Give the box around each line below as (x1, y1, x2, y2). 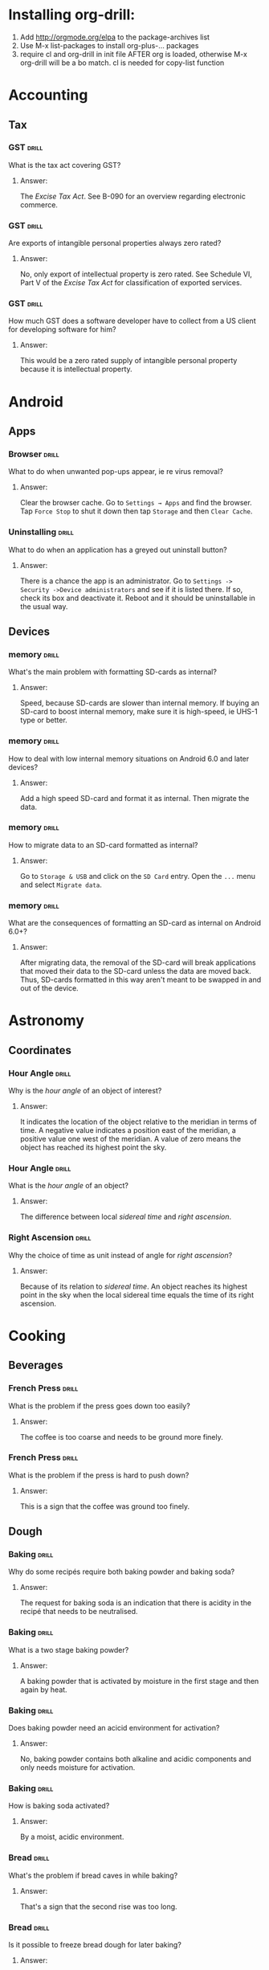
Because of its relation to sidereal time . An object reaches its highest (19, 1281, 247, 1291)
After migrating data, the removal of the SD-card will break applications (19, 958, 256, 967)
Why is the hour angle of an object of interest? (8, 1086, 162, 1096)
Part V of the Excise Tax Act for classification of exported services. (19, 278, 243, 288)
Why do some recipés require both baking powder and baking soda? (8, 1567, 235, 1576)
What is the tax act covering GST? (8, 160, 121, 170)
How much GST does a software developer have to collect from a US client (8, 316, 256, 326)
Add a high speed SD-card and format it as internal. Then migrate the (19, 793, 250, 803)
